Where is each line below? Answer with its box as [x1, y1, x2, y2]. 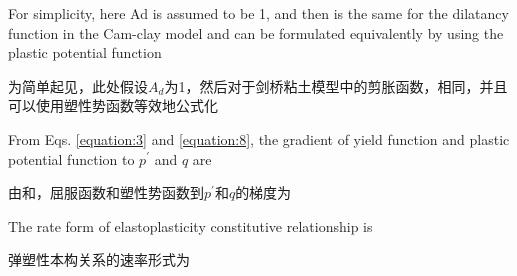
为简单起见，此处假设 [8, 75, 148, 96]
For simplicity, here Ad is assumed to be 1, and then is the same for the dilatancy [8, 3, 509, 23]
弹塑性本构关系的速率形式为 [8, 249, 190, 270]
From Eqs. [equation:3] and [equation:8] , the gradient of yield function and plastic [8, 128, 510, 149]
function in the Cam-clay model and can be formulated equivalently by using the [8, 22, 504, 43]
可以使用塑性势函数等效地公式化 [8, 95, 218, 116]
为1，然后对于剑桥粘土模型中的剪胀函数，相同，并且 [164, 75, 508, 96]
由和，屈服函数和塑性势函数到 [8, 182, 204, 203]
